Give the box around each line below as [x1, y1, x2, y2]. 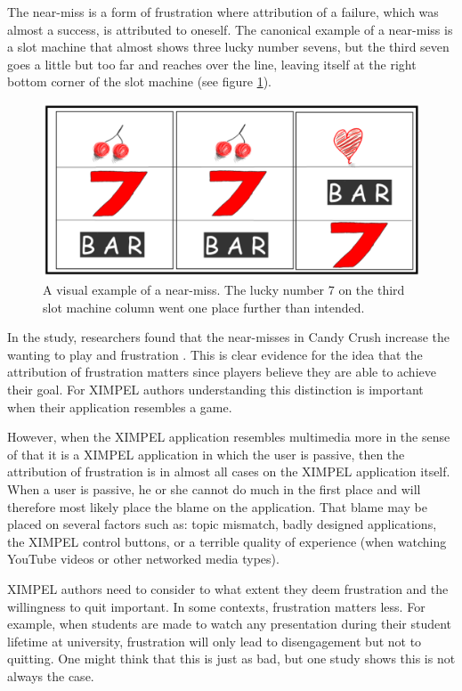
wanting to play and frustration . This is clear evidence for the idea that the [7, 345, 423, 363]
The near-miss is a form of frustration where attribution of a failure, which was [7, 3, 439, 20]
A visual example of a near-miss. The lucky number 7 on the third [43, 280, 405, 298]
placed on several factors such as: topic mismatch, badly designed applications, [7, 515, 437, 533]
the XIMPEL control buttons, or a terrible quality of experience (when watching [7, 532, 447, 550]
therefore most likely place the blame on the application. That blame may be [7, 497, 427, 516]
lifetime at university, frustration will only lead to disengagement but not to [7, 631, 422, 650]
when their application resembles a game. [7, 397, 232, 416]
